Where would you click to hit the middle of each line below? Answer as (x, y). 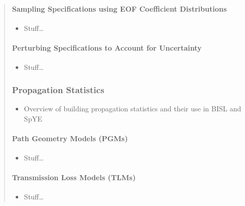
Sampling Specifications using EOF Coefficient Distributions (119, 8)
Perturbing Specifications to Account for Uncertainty (107, 47)
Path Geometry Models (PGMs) (70, 138)
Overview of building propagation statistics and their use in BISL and (133, 108)
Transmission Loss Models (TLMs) (74, 177)
